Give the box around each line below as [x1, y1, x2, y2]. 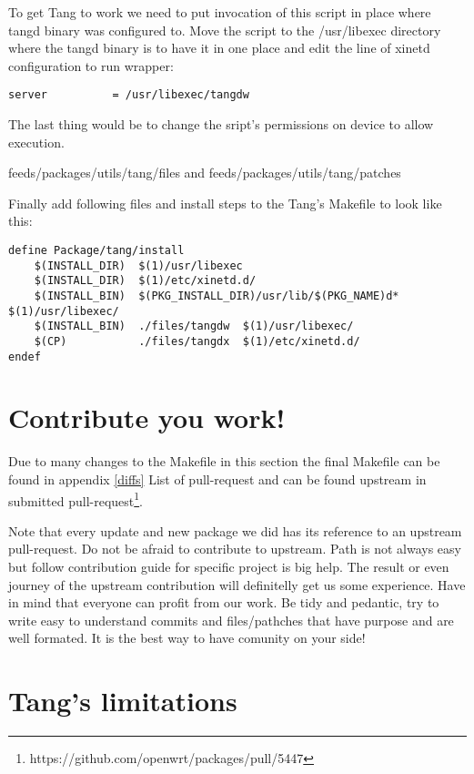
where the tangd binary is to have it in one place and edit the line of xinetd [8, 38, 430, 57]
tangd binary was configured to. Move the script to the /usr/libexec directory [8, 20, 441, 39]
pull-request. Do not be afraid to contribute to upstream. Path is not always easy [8, 539, 461, 558]
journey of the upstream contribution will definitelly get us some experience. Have [8, 575, 466, 594]
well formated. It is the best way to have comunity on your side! [8, 628, 366, 647]
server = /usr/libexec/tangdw [8, 88, 249, 102]
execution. [8, 132, 65, 151]
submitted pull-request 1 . [8, 488, 144, 510]
